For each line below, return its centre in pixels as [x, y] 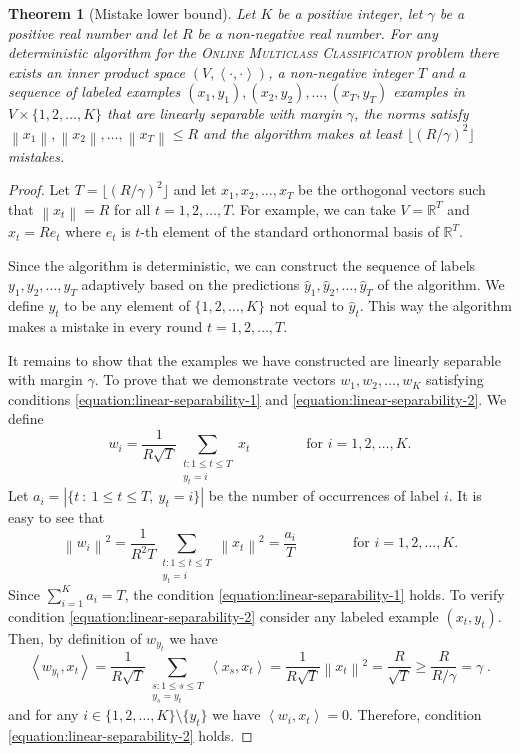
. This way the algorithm [435, 305]
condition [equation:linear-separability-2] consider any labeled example [223, 615]
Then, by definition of [75, 637]
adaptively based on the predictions [190, 284]
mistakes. [36, 155]
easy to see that [56, 517]
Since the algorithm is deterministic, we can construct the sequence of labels [242, 264]
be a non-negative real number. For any [317, 32]
